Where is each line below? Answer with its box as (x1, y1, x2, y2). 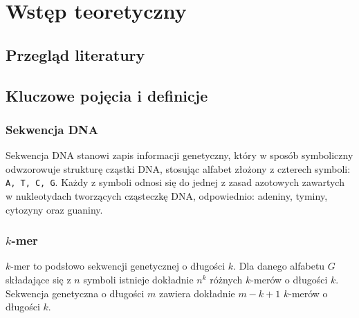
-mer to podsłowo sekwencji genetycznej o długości (10, 259, 225, 273)
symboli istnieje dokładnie (83, 272, 194, 286)
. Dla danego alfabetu (233, 259, 325, 273)
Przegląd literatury (6, 44, 145, 65)
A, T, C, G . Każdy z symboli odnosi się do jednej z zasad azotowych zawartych (6, 175, 344, 189)
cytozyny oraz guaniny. (6, 202, 103, 216)
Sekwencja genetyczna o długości (6, 286, 145, 300)
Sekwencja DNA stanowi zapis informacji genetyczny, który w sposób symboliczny (6, 148, 353, 162)
